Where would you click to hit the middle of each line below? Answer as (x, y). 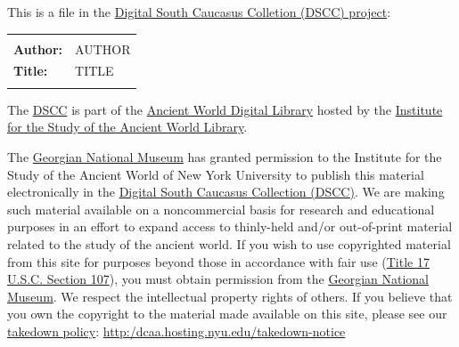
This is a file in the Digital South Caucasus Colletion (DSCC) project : (199, 12)
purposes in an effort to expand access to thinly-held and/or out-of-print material (230, 226)
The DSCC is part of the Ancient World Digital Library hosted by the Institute (225, 109)
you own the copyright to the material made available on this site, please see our (227, 314)
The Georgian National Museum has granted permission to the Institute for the (225, 156)
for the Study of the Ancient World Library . (127, 127)
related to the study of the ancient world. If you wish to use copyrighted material (229, 243)
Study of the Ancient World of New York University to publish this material (216, 174)
